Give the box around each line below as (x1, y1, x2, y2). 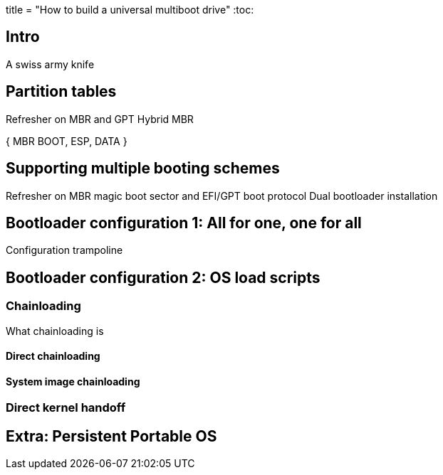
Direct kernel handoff (6, 400, 126, 415)
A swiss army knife (6, 58, 95, 70)
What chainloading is (6, 324, 104, 337)
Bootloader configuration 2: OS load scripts (6, 268, 320, 287)
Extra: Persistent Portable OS (6, 427, 217, 445)
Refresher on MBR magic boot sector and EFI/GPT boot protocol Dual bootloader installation (6, 189, 438, 202)
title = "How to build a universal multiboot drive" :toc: (6, 4, 254, 16)
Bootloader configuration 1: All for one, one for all (6, 213, 362, 232)
